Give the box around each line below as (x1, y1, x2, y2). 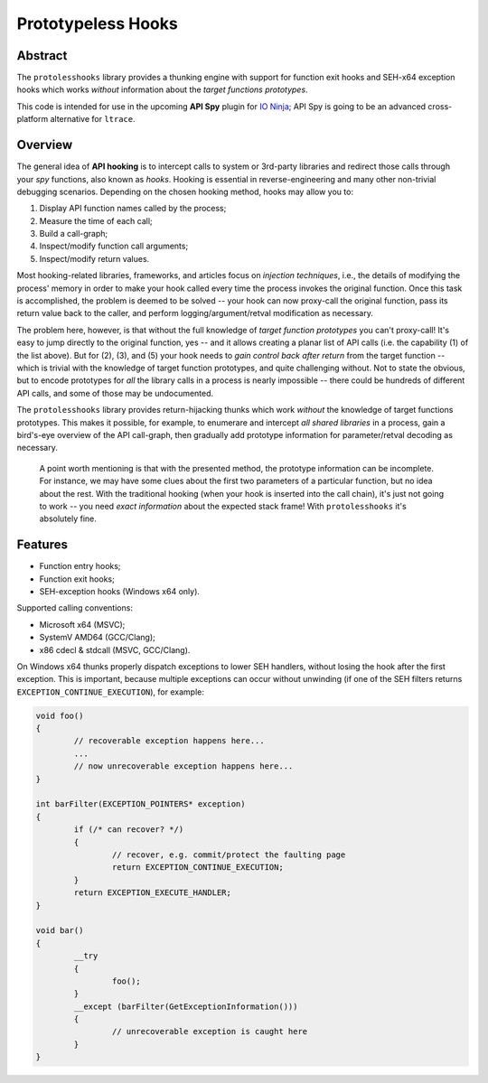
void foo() (35, 710, 84, 721)
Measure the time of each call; (39, 215, 153, 226)
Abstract (16, 48, 68, 63)
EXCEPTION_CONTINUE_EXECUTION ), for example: (16, 686, 205, 697)
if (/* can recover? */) (73, 825, 184, 835)
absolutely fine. (39, 513, 97, 524)
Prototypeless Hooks (16, 14, 178, 33)
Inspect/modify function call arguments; (39, 240, 189, 252)
